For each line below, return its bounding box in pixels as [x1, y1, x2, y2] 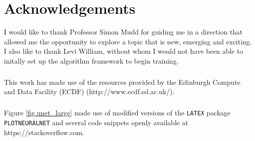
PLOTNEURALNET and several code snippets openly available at [4, 117, 188, 128]
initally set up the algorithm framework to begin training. [4, 55, 179, 66]
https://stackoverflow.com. [4, 127, 84, 137]
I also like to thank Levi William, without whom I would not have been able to [4, 46, 243, 56]
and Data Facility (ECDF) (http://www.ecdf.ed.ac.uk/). [4, 86, 175, 97]
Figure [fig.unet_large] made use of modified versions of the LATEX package [4, 107, 231, 118]
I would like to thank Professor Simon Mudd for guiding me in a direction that [4, 27, 243, 37]
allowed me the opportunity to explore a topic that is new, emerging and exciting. [4, 36, 252, 46]
